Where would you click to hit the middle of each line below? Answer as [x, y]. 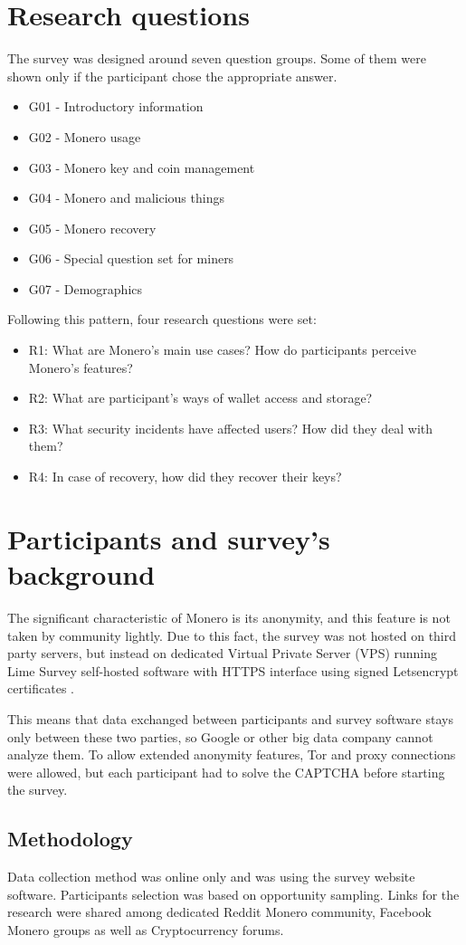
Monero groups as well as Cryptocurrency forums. [146, 929]
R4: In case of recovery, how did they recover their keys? [185, 477]
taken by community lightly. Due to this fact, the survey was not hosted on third [232, 635]
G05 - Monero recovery [92, 228]
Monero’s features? [81, 367]
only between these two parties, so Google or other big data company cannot [220, 736]
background [81, 574]
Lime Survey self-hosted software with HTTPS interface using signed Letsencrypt [233, 670]
